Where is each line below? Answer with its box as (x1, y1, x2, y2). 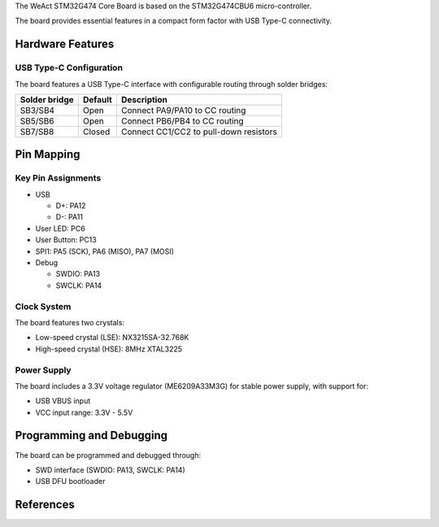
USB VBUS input (35, 396, 91, 406)
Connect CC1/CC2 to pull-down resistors (120, 126, 278, 137)
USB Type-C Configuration (15, 62, 124, 73)
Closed (82, 126, 111, 137)
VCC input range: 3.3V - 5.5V (35, 407, 133, 417)
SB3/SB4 (20, 104, 55, 115)
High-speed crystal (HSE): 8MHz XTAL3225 (35, 344, 183, 354)
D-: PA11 (55, 212, 83, 222)
